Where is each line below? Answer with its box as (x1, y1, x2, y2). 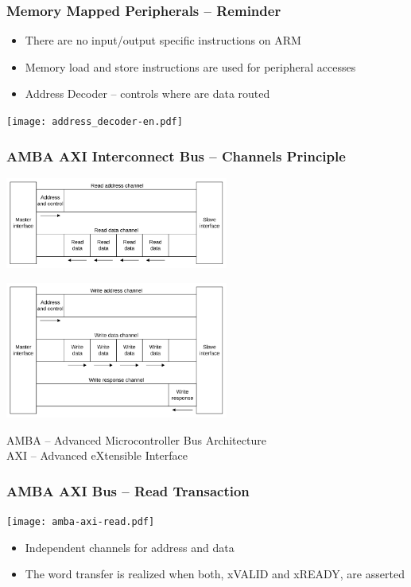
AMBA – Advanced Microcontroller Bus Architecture (6, 431, 266, 448)
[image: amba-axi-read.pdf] (6, 515, 155, 527)
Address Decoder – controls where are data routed (25, 85, 270, 102)
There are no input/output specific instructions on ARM (25, 32, 301, 49)
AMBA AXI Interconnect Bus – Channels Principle (6, 146, 346, 165)
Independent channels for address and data (25, 538, 235, 555)
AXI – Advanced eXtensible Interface (6, 447, 188, 464)
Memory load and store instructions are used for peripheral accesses (25, 58, 356, 75)
